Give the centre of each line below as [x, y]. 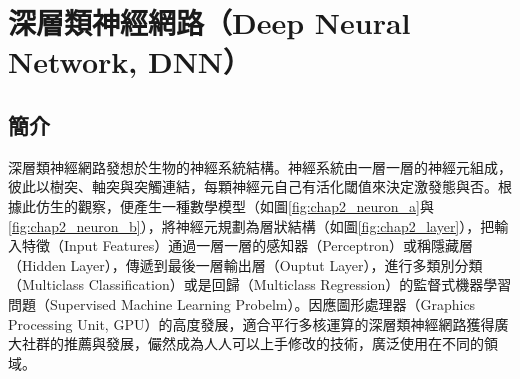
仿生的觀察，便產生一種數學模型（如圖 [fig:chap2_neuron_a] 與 [234, 205]
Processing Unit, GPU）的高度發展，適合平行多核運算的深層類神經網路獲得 [251, 323]
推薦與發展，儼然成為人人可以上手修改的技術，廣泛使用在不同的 [273, 343]
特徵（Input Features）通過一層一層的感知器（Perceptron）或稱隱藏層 [247, 245]
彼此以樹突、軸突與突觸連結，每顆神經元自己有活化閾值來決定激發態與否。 [253, 186]
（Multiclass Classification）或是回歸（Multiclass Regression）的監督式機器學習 [260, 284]
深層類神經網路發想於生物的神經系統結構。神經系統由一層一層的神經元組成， [260, 166]
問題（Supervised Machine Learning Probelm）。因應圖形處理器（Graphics [242, 303]
